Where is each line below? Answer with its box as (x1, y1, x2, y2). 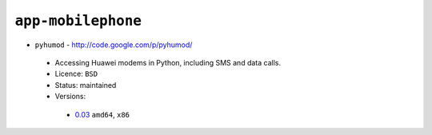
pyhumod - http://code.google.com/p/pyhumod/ (34, 40, 193, 50)
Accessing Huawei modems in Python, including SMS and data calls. (54, 58, 282, 67)
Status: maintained (54, 80, 117, 89)
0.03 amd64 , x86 (74, 109, 130, 119)
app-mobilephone (14, 12, 142, 30)
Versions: (54, 92, 86, 101)
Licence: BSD (54, 69, 98, 79)
